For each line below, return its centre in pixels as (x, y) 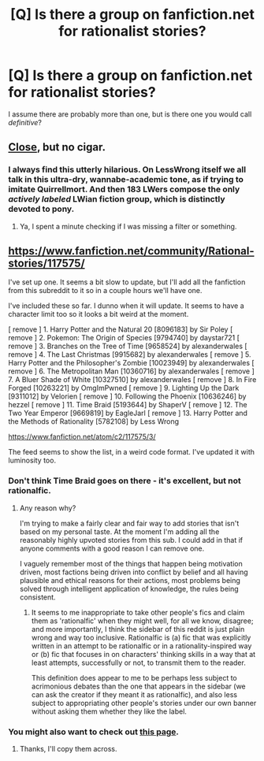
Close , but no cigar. (57, 147)
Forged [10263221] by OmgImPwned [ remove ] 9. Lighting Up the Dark (124, 388)
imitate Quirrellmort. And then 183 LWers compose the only (124, 189)
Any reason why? (48, 508)
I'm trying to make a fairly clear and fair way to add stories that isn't (129, 523)
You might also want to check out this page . (94, 732)
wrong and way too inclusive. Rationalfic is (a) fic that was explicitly (141, 637)
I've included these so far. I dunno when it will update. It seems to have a (126, 306)
